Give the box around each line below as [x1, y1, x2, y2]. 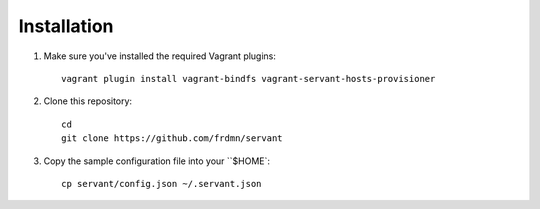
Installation [18, 15, 114, 37]
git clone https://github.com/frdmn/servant [61, 133, 284, 144]
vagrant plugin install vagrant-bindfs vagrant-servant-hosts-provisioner [61, 73, 436, 84]
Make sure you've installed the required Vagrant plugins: [43, 50, 277, 62]
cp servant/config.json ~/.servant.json [61, 178, 262, 189]
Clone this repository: [43, 95, 133, 107]
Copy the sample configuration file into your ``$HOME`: [43, 155, 270, 167]
